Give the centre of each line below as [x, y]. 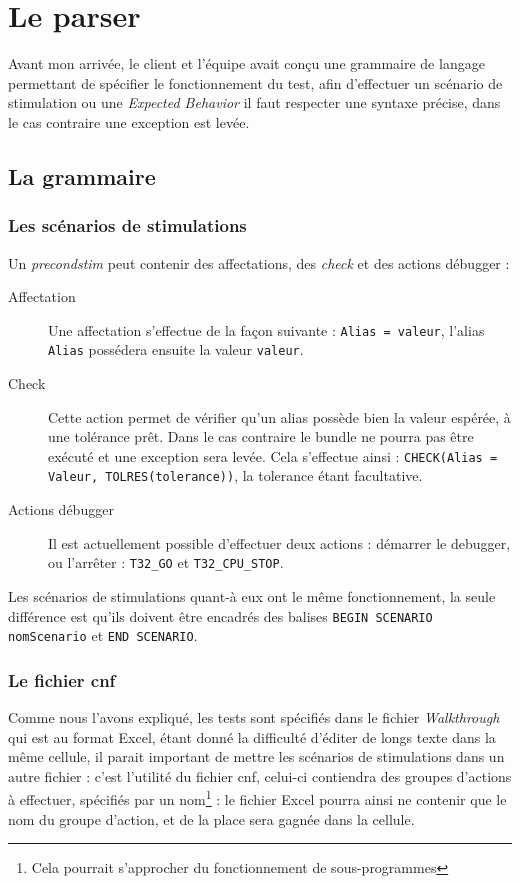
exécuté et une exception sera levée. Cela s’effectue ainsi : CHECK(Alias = [273, 455]
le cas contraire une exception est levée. [129, 121]
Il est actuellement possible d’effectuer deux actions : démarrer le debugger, [279, 542]
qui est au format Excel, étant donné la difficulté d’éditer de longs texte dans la [252, 736]
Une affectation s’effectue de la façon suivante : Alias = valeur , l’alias [266, 329]
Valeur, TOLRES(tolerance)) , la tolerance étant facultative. [235, 475]
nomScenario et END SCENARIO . [103, 635]
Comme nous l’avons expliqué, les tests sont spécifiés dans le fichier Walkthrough [254, 717]
